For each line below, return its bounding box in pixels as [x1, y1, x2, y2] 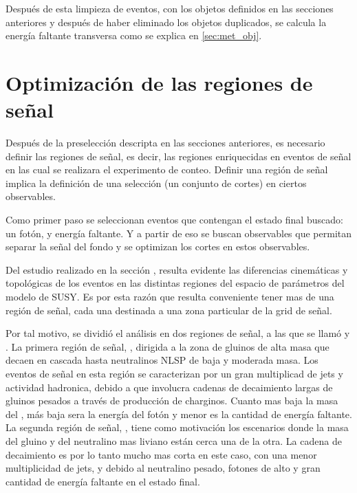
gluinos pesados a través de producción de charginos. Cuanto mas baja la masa [6, 393, 338, 408]
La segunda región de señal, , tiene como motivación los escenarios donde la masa [6, 420, 349, 435]
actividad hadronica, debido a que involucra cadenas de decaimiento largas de [6, 380, 333, 394]
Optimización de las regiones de [6, 68, 313, 96]
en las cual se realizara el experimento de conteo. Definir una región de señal [6, 162, 328, 177]
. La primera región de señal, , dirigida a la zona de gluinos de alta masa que [6, 339, 329, 353]
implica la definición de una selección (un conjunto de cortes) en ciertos [6, 175, 307, 190]
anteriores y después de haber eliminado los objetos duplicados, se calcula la [6, 14, 327, 29]
